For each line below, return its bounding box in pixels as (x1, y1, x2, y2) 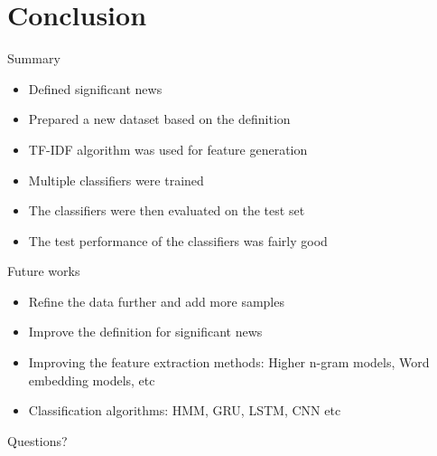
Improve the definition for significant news (28, 322, 263, 341)
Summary (7, 49, 60, 68)
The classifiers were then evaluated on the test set (28, 201, 305, 220)
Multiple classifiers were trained (28, 170, 204, 189)
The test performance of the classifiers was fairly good (28, 231, 328, 250)
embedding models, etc (28, 370, 155, 389)
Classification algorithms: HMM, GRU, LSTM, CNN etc (28, 401, 341, 420)
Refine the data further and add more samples (28, 291, 284, 310)
